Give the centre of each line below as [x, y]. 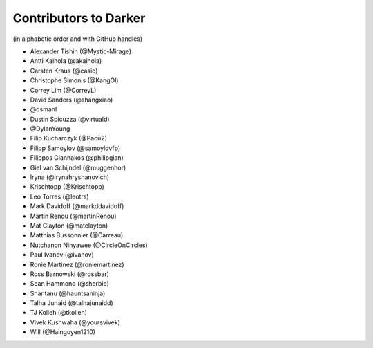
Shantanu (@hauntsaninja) [68, 293]
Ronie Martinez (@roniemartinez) [77, 264]
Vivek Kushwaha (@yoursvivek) [75, 322]
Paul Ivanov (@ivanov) [62, 255]
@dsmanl [44, 109]
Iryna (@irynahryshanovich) [70, 177]
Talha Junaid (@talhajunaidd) [71, 303]
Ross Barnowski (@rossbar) [70, 274]
